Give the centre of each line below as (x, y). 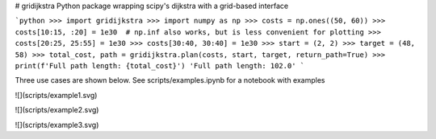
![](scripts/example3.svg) (57, 125)
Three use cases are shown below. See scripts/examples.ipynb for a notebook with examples (170, 80)
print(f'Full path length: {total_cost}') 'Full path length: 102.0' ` (160, 65)
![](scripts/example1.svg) (56, 95)
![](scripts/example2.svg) (57, 110)
